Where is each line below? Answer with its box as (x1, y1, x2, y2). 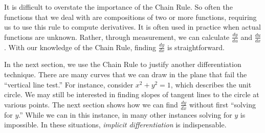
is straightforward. (167, 41, 225, 52)
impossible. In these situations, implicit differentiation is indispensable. (4, 119, 227, 130)
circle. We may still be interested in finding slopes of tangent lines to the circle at (4, 89, 259, 100)
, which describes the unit (170, 79, 252, 90)
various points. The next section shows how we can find (4, 99, 178, 109)
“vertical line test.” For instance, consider (4, 79, 134, 90)
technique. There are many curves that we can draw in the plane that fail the (4, 69, 247, 80)
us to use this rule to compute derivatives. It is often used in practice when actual (4, 21, 261, 32)
